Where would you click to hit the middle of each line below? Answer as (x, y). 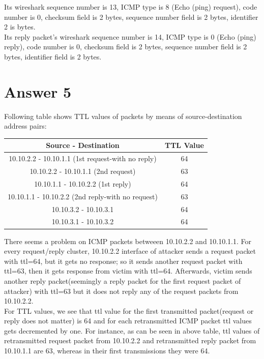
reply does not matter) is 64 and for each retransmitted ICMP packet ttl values (128, 321)
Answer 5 (38, 91)
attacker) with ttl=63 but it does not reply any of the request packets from (121, 291)
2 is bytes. (20, 27)
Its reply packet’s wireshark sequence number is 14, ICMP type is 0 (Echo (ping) (130, 36)
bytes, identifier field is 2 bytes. (53, 56)
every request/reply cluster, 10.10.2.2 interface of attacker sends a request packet (130, 251)
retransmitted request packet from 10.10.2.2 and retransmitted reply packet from (130, 340)
